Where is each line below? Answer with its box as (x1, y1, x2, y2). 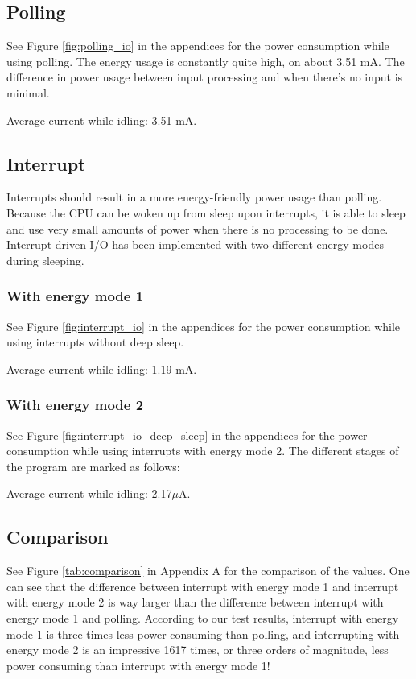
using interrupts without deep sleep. (6, 333, 184, 350)
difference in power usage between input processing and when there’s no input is (6, 68, 403, 85)
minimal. (6, 84, 50, 101)
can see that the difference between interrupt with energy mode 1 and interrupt (6, 578, 399, 594)
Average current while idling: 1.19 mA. (6, 360, 197, 377)
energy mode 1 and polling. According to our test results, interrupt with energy (6, 609, 399, 626)
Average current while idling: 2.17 (6, 485, 172, 502)
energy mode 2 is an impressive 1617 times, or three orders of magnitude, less (6, 641, 389, 658)
